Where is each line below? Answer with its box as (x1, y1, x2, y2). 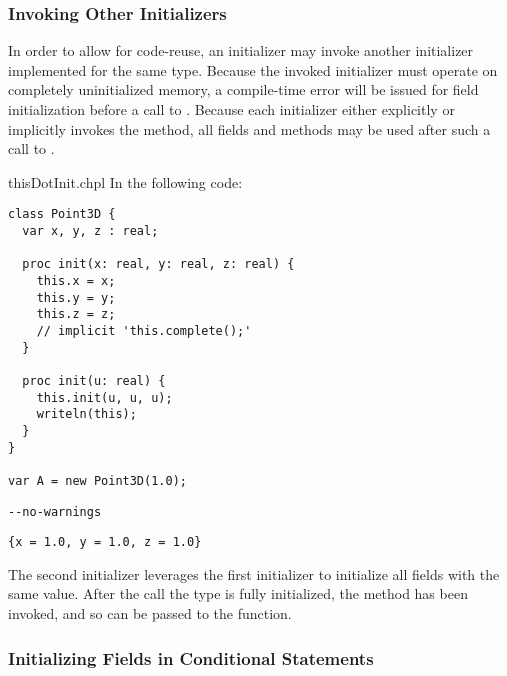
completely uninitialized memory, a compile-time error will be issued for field (8, 79, 479, 100)
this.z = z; (36, 307, 116, 322)
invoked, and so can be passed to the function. (8, 603, 292, 624)
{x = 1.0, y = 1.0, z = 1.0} (8, 535, 202, 550)
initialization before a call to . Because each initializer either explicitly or (8, 99, 455, 119)
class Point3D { (8, 207, 116, 222)
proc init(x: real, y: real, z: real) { (22, 257, 295, 272)
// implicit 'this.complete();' (36, 323, 252, 338)
